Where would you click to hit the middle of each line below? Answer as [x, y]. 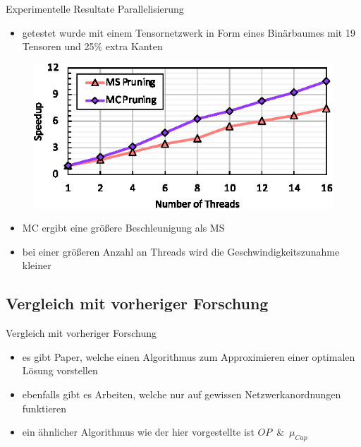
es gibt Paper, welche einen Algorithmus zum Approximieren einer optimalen [189, 356]
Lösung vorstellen [60, 370]
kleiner [37, 265]
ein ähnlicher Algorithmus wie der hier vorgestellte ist [138, 432]
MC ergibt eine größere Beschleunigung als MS [123, 228]
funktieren [44, 408]
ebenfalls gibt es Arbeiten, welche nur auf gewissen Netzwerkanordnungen [182, 394]
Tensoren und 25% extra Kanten [92, 46]
